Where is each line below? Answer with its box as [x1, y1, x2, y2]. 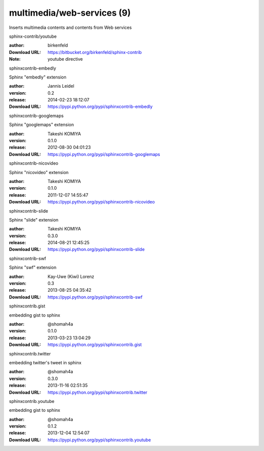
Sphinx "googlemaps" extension [9, 122, 74, 127]
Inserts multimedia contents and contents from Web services [9, 25, 132, 30]
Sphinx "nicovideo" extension [9, 169, 69, 175]
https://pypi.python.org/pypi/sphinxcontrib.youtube [47, 437, 151, 443]
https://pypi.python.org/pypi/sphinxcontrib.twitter [47, 389, 148, 395]
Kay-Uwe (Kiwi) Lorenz [47, 274, 95, 279]
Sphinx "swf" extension [9, 265, 57, 271]
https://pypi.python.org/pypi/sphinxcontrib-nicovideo [47, 199, 155, 205]
